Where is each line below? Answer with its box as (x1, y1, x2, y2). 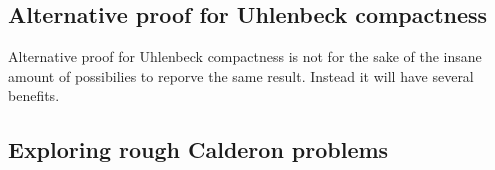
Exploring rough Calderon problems (8, 134, 389, 165)
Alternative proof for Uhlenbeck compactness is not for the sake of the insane (8, 46, 482, 67)
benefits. (8, 85, 60, 106)
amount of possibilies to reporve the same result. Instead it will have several (8, 65, 474, 86)
